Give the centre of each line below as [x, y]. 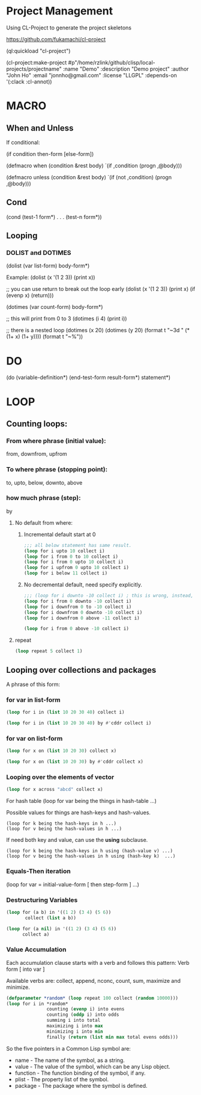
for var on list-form [34, 738]
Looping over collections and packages [81, 670]
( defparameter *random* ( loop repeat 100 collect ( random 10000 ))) [92, 998]
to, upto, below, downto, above [44, 482]
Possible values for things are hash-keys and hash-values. [79, 813]
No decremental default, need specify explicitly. [83, 585]
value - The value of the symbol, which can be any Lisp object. [93, 1066]
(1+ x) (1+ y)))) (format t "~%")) [45, 336]
